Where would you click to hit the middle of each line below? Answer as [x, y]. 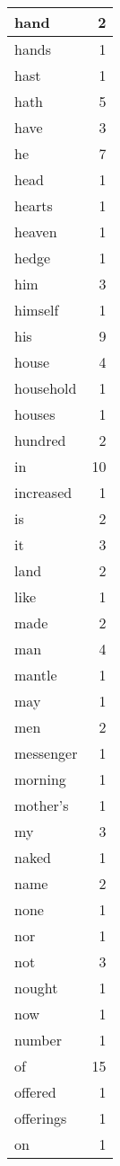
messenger [46, 753]
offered [35, 1092]
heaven [36, 231]
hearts [34, 205]
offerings [41, 1118]
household [46, 388]
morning [40, 779]
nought [36, 988]
